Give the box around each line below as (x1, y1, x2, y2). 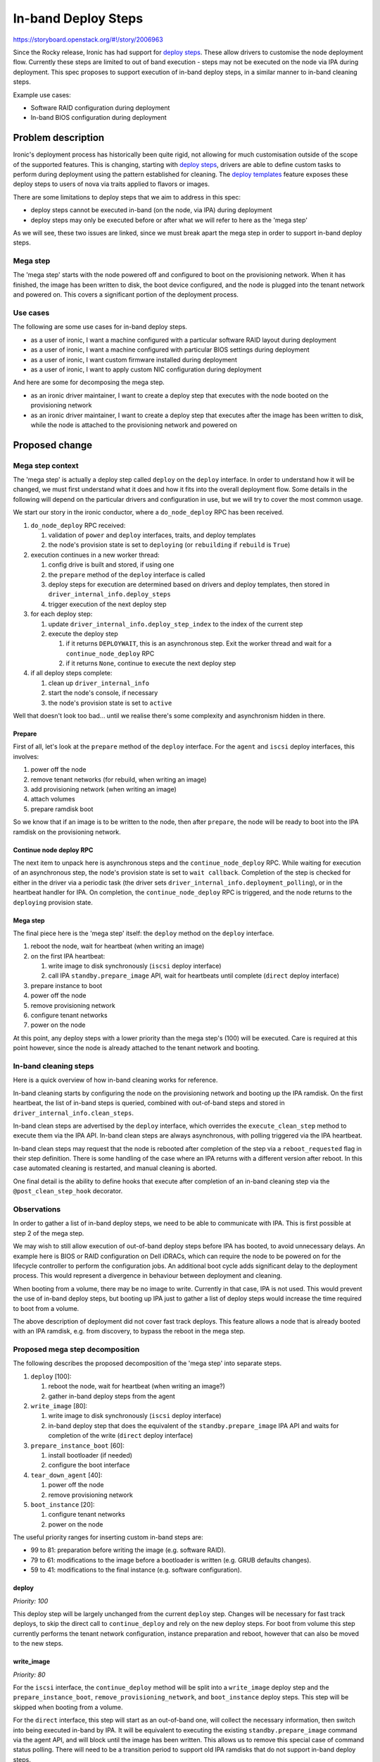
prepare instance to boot (30, 981, 103, 990)
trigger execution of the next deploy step (48, 600, 167, 608)
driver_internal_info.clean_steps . (13, 1109, 134, 1117)
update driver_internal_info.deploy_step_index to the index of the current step (48, 620, 303, 628)
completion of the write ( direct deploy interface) (48, 1431, 194, 1440)
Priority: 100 (13, 1596, 49, 1605)
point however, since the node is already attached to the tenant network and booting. (13, 1044, 260, 1052)
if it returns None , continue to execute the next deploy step (65, 659, 236, 667)
